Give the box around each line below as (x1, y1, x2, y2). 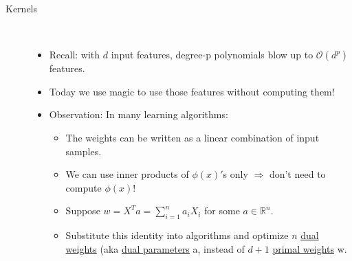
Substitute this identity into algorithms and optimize (65, 228, 289, 242)
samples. (65, 144, 102, 158)
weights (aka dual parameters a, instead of (65, 241, 245, 256)
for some (204, 203, 240, 218)
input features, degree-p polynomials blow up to (111, 47, 313, 62)
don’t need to (269, 167, 326, 181)
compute (65, 180, 102, 194)
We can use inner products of (65, 167, 189, 181)
